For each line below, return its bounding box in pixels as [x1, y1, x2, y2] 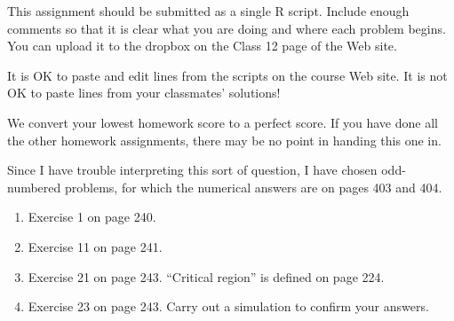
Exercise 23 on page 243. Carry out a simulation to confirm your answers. [28, 297, 429, 316]
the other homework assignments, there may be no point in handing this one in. [7, 130, 442, 149]
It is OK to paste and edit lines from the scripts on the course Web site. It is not [7, 66, 448, 84]
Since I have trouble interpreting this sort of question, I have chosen [7, 160, 378, 179]
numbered [7, 177, 61, 196]
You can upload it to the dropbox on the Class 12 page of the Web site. [7, 36, 397, 55]
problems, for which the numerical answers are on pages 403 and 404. [64, 177, 442, 196]
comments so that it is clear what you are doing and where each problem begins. [7, 19, 446, 37]
